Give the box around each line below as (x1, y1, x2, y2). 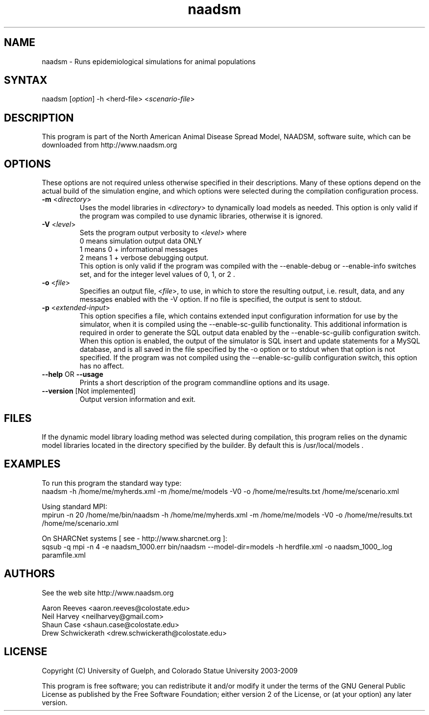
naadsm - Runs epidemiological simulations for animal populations (42, 57, 256, 66)
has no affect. (79, 362, 124, 370)
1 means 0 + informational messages (79, 245, 198, 254)
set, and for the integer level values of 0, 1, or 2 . (79, 270, 236, 279)
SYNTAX (4, 74, 48, 87)
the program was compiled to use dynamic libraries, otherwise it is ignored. (79, 212, 323, 221)
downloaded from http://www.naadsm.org (42, 141, 177, 149)
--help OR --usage (42, 370, 103, 379)
